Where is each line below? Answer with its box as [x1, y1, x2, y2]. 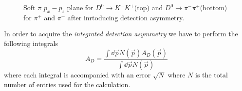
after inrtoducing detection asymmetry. [67, 12, 185, 22]
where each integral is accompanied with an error [4, 70, 151, 80]
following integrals [4, 38, 58, 48]
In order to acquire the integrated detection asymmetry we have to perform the [4, 29, 238, 39]
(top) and [134, 2, 163, 12]
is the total [195, 70, 228, 80]
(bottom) [200, 2, 227, 12]
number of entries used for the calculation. [4, 79, 130, 90]
